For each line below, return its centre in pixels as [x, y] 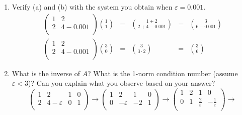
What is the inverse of [46, 73]
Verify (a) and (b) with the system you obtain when [92, 7]
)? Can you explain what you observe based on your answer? [122, 83]
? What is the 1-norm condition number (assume [163, 73]
